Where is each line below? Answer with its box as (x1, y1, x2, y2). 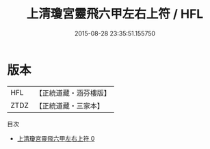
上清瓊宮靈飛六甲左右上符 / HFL (26, 6, 204, 22)
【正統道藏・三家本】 (35, 100, 105, 110)
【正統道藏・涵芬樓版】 (35, 88, 111, 98)
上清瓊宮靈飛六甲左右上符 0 (16, 134, 95, 142)
